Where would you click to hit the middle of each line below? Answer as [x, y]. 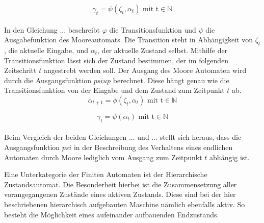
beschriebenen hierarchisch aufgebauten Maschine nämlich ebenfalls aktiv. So [125, 204]
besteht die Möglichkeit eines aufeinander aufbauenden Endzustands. [112, 214]
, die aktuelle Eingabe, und [46, 50]
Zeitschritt [20, 70]
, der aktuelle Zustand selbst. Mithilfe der [163, 50]
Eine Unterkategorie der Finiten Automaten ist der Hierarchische [106, 174]
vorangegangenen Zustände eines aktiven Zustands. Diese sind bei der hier [120, 194]
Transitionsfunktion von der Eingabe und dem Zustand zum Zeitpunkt [114, 90]
